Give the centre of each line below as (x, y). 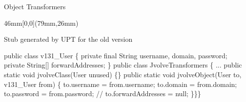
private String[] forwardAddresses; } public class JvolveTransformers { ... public (123, 65)
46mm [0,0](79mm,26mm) (41, 23)
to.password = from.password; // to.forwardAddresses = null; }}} (102, 93)
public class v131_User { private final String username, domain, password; (116, 55)
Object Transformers (35, 6)
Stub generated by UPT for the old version (68, 39)
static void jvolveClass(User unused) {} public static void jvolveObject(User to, (123, 74)
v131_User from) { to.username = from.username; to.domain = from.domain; (121, 84)
